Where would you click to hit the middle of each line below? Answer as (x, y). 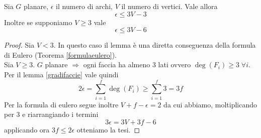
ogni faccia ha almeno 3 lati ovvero (137, 64)
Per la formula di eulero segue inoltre (61, 104)
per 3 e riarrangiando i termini (51, 114)
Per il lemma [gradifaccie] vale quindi (61, 74)
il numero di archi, (84, 6)
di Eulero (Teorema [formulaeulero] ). (61, 54)
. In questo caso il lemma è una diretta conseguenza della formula (155, 45)
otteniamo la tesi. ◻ (108, 129)
